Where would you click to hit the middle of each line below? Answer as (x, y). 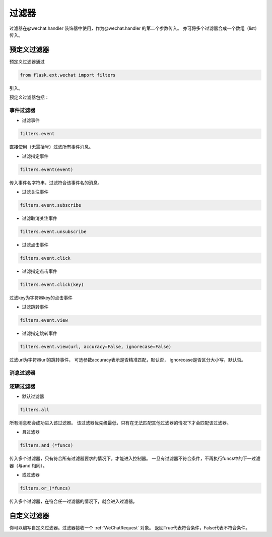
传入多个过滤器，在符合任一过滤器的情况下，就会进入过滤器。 (73, 501)
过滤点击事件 (35, 245)
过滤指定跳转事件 (40, 333)
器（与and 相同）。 (28, 465)
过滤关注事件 (35, 192)
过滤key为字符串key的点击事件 (41, 297)
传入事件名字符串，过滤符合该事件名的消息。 (56, 183)
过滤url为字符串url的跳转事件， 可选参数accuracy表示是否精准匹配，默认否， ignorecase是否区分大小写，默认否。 (128, 360)
